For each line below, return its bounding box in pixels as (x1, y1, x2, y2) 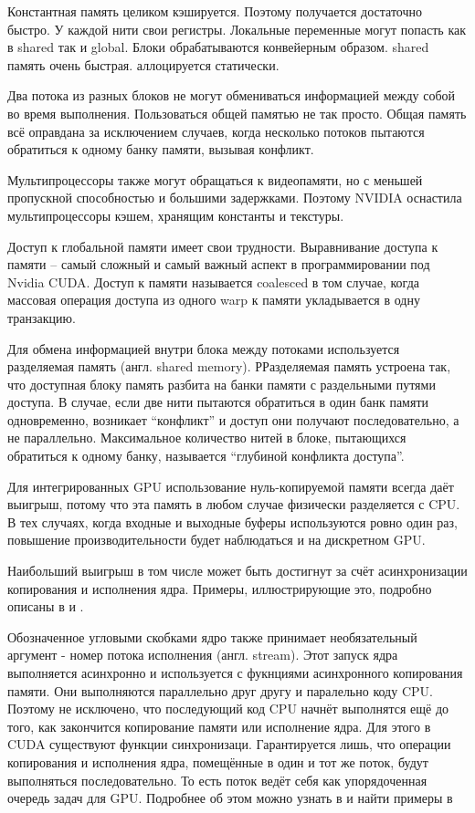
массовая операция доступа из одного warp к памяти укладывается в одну (7, 290, 420, 309)
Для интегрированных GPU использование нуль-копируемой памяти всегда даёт (7, 476, 454, 495)
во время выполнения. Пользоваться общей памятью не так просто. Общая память (7, 103, 467, 122)
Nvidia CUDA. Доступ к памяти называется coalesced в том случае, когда (7, 272, 420, 291)
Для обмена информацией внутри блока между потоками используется (7, 339, 400, 358)
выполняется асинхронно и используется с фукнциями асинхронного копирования (7, 663, 463, 682)
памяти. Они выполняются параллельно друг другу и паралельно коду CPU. (7, 681, 433, 700)
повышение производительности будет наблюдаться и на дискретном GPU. (7, 530, 426, 549)
